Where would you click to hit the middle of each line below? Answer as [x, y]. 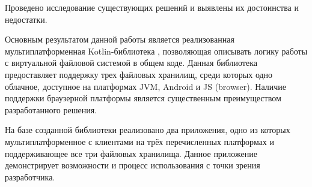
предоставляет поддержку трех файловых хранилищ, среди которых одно [139, 74]
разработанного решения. [51, 109]
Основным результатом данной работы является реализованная [120, 39]
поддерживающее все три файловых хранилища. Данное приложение [131, 153]
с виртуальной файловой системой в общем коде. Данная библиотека [131, 63]
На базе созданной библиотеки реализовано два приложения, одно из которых [148, 130]
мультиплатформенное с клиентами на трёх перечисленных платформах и [140, 141]
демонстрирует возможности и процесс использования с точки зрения [133, 165]
